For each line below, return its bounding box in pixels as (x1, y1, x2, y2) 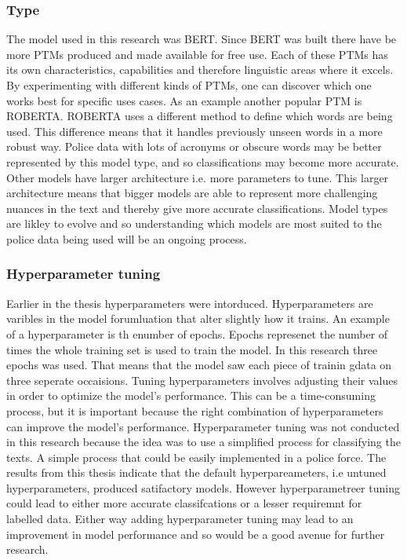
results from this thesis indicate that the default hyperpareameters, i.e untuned (6, 464, 387, 481)
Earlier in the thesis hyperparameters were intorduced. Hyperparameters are (6, 295, 373, 311)
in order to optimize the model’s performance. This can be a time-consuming (6, 387, 376, 404)
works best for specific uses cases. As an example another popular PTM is (6, 92, 362, 108)
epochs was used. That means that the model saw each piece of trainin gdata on (6, 357, 392, 373)
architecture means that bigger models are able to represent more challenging (6, 185, 378, 201)
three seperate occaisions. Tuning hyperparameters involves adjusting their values (6, 372, 398, 388)
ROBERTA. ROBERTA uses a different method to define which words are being (6, 108, 393, 124)
